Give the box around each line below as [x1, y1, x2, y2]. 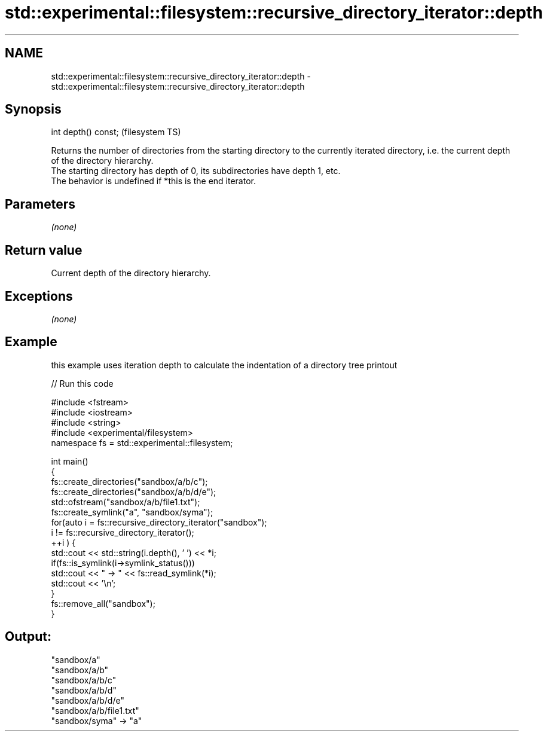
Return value [5, 242, 82, 258]
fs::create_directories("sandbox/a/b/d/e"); [51, 486, 216, 497]
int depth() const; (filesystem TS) [51, 127, 181, 138]
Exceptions [5, 288, 73, 304]
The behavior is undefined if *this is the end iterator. [51, 176, 256, 187]
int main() [51, 456, 88, 466]
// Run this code [51, 378, 114, 389]
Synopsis [5, 102, 62, 117]
